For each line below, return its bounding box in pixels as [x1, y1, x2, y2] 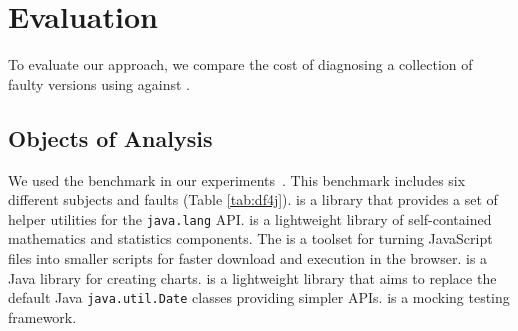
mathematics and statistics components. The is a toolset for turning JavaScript [8, 228, 493, 249]
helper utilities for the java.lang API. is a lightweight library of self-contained [8, 208, 492, 229]
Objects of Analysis [8, 122, 213, 153]
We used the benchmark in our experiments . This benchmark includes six [8, 169, 466, 190]
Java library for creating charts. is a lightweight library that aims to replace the [8, 267, 497, 288]
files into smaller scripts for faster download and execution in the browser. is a [8, 247, 488, 268]
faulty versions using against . [8, 73, 190, 94]
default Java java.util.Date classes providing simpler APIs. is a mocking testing [8, 287, 510, 308]
